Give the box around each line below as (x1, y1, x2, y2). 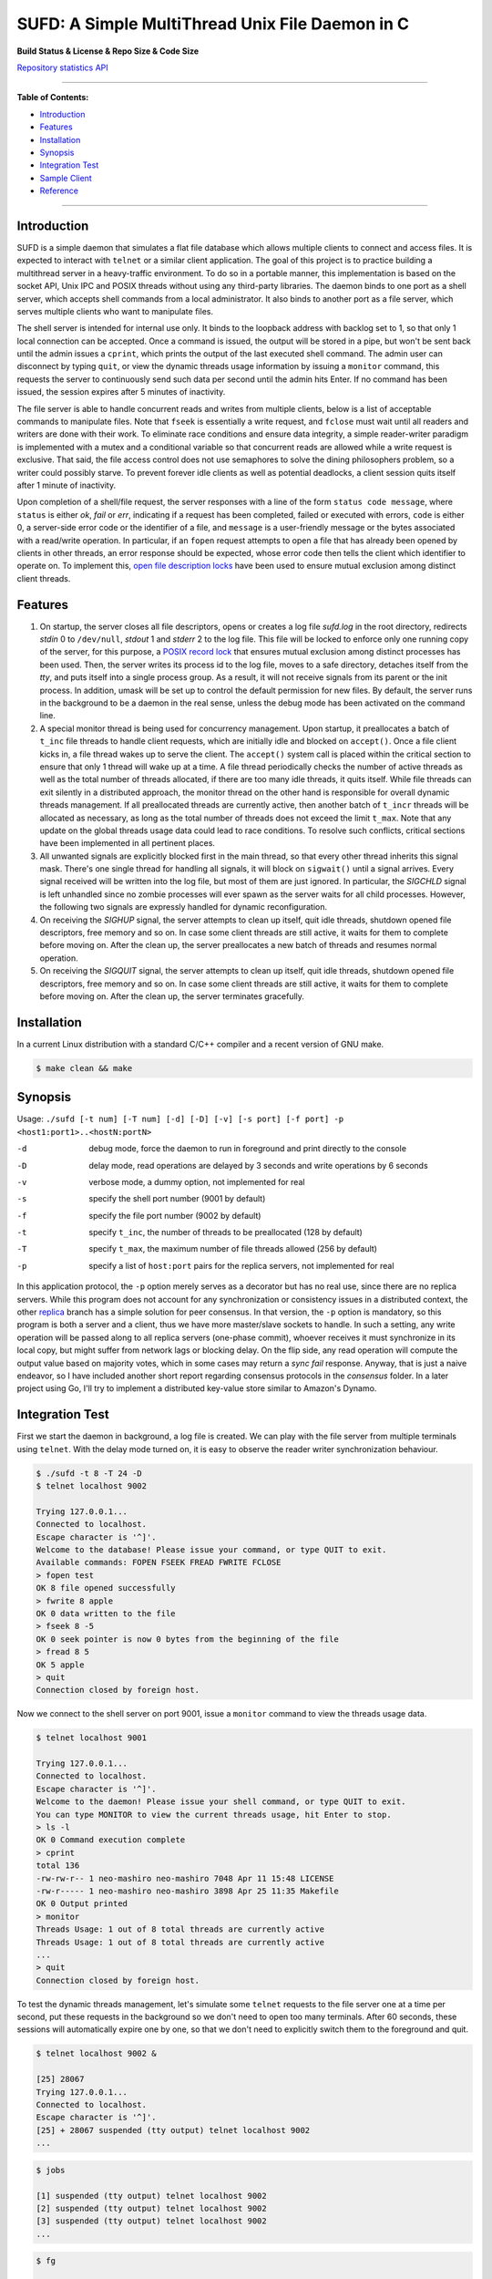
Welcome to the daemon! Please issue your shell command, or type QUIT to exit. (36, 1797, 406, 1807)
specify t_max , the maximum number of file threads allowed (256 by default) (88, 1243, 378, 1254)
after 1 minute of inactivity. (16, 480, 117, 490)
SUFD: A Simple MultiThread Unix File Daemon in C (16, 14, 410, 34)
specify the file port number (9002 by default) (88, 1210, 261, 1221)
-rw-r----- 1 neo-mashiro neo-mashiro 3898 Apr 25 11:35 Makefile (36, 1885, 339, 1896)
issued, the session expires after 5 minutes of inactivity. (16, 387, 226, 397)
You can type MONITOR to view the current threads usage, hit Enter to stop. (36, 1810, 392, 1820)
